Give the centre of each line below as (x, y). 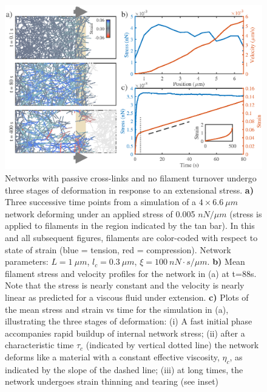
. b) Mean (226, 261)
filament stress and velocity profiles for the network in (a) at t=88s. (131, 273)
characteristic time (39, 345)
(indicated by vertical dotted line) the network (172, 345)
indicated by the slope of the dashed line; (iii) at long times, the (124, 369)
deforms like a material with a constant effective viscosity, (112, 356)
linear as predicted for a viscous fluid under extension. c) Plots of (127, 297)
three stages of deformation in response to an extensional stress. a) (129, 190)
